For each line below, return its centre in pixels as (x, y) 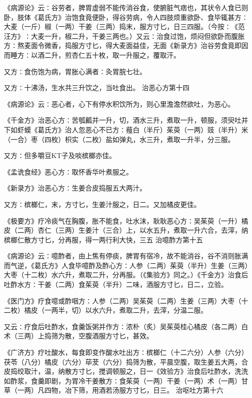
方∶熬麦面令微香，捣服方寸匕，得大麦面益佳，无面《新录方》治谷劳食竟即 (123, 45)
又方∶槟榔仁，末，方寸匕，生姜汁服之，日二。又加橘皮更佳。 (102, 204)
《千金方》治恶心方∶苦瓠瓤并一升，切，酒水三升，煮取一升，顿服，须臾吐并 (126, 120)
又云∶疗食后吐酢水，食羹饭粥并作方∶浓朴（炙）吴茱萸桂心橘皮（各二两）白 (126, 326)
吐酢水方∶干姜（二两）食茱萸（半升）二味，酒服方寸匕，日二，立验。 (116, 284)
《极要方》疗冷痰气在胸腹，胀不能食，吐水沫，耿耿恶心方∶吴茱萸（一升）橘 (126, 220)
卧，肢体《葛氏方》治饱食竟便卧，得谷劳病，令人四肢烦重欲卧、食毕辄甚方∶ (126, 17)
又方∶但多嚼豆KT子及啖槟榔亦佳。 (60, 155)
